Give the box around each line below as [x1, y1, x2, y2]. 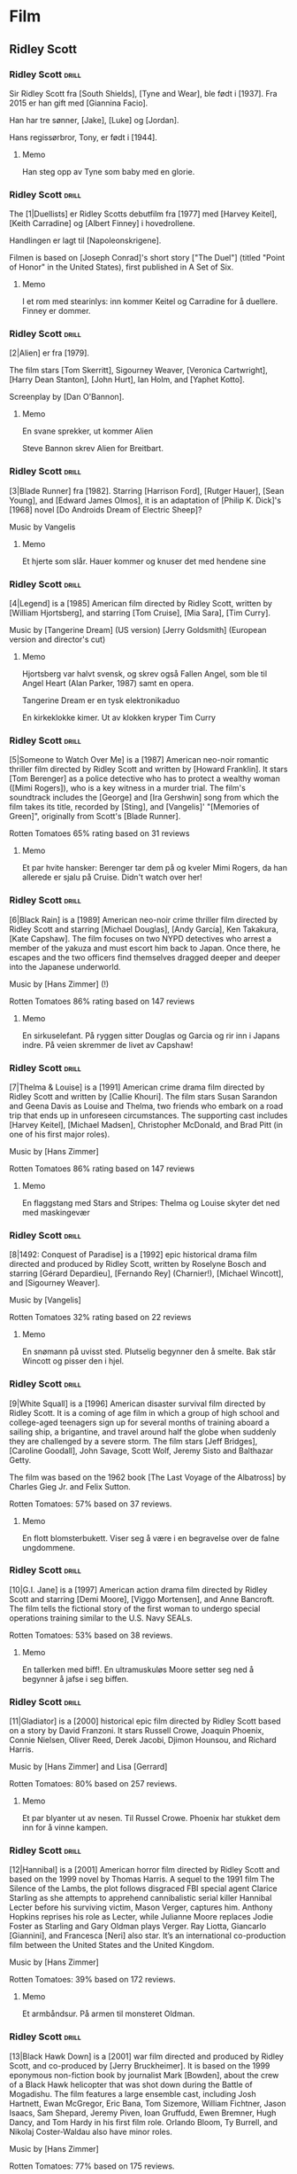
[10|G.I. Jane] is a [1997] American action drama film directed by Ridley [9, 1584, 268, 1595]
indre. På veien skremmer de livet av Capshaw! [21, 1039, 194, 1050]
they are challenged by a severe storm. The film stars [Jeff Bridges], [9, 1435, 258, 1446]
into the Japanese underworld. [9, 961, 121, 972]
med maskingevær [21, 1207, 90, 1217]
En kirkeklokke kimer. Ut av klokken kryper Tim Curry [21, 712, 217, 723]
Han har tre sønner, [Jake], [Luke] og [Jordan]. [9, 114, 179, 125]
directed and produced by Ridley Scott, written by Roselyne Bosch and [9, 1259, 267, 1270]
